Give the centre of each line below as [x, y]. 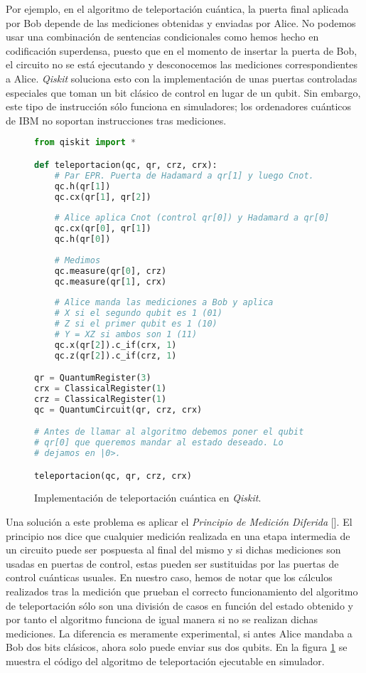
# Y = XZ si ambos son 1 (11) [126, 334]
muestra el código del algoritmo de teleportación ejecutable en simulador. [165, 661]
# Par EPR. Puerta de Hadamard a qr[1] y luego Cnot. [184, 175]
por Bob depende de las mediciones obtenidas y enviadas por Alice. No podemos [181, 22]
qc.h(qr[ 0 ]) [82, 239]
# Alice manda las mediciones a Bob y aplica [164, 303]
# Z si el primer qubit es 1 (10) [136, 324]
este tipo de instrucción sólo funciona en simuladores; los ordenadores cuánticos [179, 106]
